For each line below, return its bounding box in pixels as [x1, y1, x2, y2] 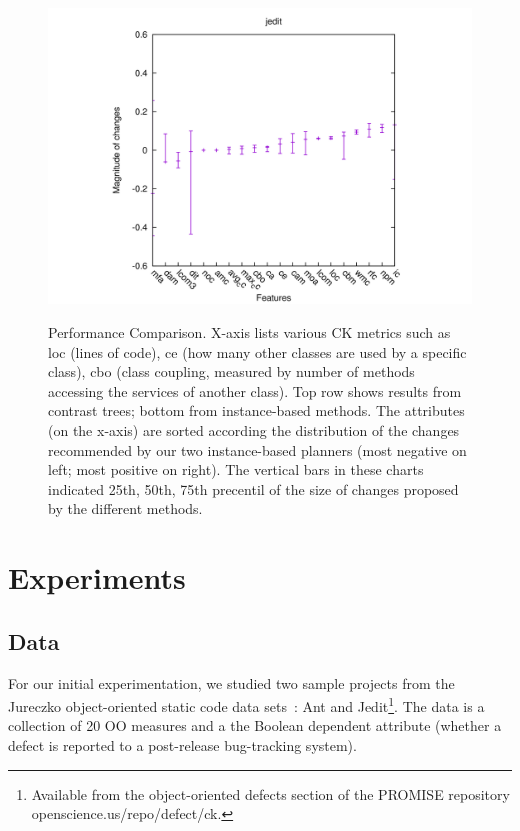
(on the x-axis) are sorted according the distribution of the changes [48, 420, 460, 441]
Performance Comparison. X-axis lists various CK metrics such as [48, 322, 451, 343]
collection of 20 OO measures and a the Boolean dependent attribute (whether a [8, 715, 502, 736]
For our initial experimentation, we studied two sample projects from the [8, 672, 455, 693]
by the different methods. [48, 498, 203, 519]
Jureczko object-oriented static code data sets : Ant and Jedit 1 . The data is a [8, 693, 485, 716]
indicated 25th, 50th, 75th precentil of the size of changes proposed [48, 478, 459, 499]
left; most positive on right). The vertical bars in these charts [48, 459, 424, 480]
